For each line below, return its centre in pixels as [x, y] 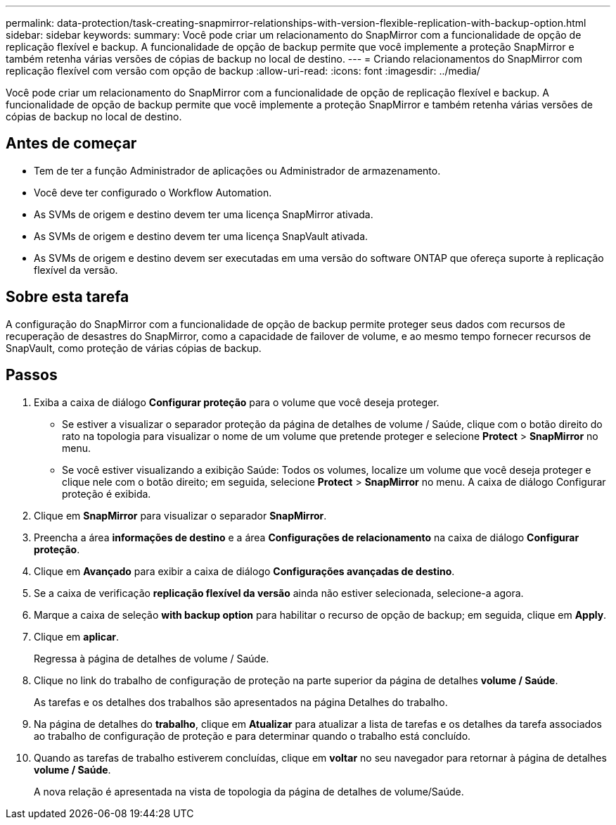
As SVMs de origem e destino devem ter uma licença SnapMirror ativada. [204, 214]
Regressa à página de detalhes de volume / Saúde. [152, 658]
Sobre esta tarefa [68, 297]
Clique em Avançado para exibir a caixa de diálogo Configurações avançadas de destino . [244, 571]
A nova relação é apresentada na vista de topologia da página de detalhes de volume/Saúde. [249, 791]
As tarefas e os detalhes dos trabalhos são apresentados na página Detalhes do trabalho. [241, 702]
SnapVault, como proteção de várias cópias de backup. [134, 348]
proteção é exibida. [107, 493]
